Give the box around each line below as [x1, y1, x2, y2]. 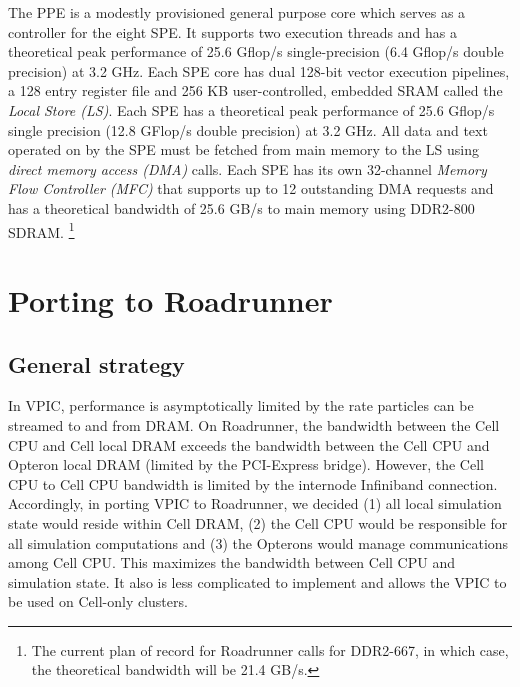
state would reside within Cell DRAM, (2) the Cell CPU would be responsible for [8, 512, 508, 533]
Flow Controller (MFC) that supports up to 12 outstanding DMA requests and [8, 178, 494, 199]
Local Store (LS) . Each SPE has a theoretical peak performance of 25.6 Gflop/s [8, 99, 495, 120]
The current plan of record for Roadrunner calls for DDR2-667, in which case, [31, 639, 509, 660]
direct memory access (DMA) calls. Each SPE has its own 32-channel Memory [8, 158, 487, 179]
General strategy [8, 348, 185, 379]
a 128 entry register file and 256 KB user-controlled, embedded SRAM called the [8, 80, 503, 101]
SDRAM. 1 [8, 218, 75, 242]
